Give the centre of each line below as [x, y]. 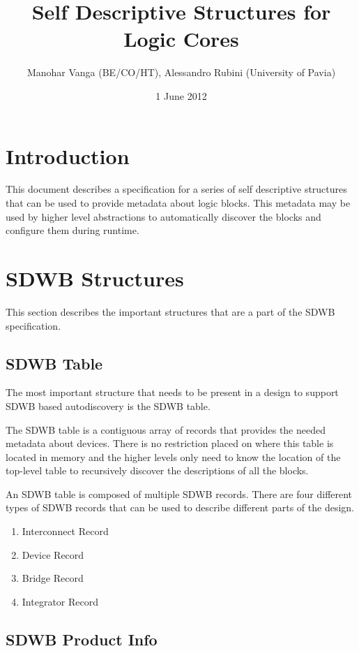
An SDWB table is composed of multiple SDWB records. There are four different [179, 493]
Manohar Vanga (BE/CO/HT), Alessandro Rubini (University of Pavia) [181, 72]
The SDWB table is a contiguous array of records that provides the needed [166, 429]
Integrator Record [60, 601]
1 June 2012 [181, 95]
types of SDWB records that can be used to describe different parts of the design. [180, 507]
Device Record [53, 554]
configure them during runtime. [72, 230]
